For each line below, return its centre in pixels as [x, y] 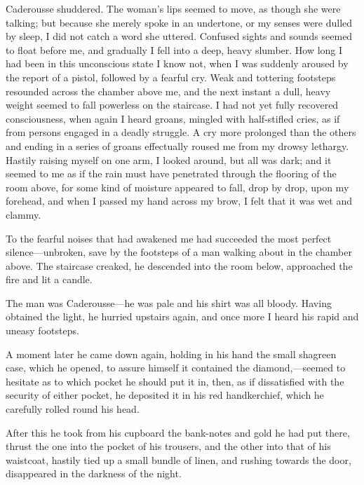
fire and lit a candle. [49, 279]
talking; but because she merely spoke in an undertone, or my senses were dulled [179, 22]
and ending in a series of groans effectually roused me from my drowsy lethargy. [177, 145]
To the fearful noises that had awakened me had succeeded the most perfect [169, 238]
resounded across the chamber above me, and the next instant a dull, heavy [168, 91]
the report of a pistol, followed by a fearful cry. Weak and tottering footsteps [171, 77]
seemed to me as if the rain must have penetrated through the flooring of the [171, 173]
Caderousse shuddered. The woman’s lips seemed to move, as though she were [173, 8]
